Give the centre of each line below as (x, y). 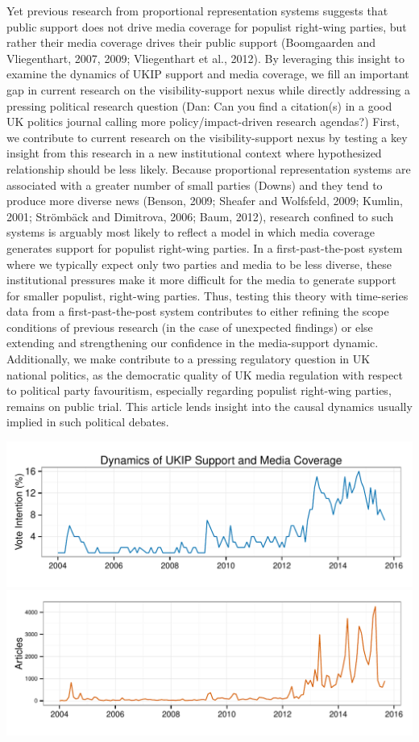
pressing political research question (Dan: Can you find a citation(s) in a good (199, 105)
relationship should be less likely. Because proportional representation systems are (209, 168)
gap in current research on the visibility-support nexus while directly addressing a (208, 89)
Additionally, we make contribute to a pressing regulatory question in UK (189, 359)
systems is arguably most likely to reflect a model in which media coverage (191, 232)
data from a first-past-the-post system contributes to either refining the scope (198, 311)
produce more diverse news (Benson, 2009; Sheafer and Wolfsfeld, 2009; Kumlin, (205, 201)
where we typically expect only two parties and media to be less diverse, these (199, 264)
